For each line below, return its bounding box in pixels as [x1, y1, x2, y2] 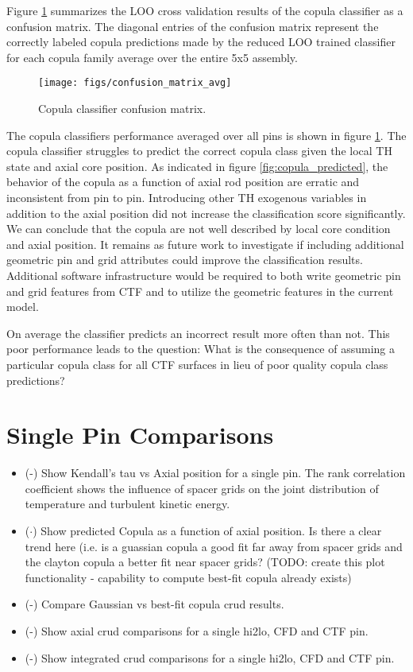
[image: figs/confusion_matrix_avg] [38, 77, 232, 89]
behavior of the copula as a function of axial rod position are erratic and [6, 173, 360, 190]
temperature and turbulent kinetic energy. [25, 495, 230, 512]
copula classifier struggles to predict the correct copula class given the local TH [6, 142, 392, 159]
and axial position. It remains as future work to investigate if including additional [6, 235, 404, 252]
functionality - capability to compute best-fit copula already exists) [25, 569, 352, 585]
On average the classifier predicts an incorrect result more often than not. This [6, 324, 390, 341]
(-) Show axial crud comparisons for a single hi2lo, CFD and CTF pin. [25, 623, 369, 639]
